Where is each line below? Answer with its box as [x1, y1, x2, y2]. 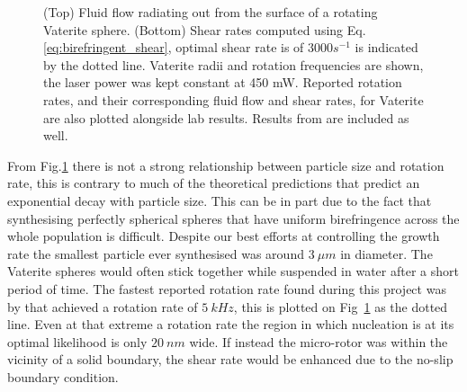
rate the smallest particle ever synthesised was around [7, 244, 304, 263]
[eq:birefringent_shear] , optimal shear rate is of [43, 38, 304, 57]
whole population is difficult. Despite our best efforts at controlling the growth [7, 227, 440, 245]
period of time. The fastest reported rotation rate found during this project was [7, 279, 446, 298]
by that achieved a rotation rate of [7, 297, 198, 316]
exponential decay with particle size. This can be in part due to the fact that [7, 191, 432, 209]
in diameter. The [340, 244, 433, 263]
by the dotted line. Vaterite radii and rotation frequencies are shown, [43, 55, 424, 74]
